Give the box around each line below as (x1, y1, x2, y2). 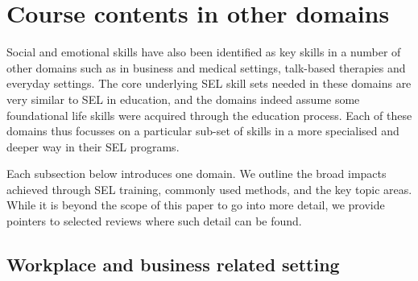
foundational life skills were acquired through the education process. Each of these (6, 106, 412, 123)
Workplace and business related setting (6, 252, 340, 277)
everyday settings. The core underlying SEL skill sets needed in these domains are (6, 75, 412, 92)
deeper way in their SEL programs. (6, 138, 180, 155)
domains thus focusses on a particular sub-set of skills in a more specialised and (6, 122, 399, 139)
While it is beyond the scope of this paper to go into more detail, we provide (6, 196, 385, 213)
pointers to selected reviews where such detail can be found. (6, 213, 302, 229)
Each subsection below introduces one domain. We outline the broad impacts (6, 165, 387, 182)
